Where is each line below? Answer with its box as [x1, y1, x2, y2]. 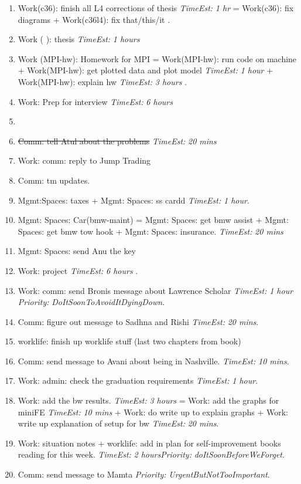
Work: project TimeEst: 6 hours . [18, 264, 138, 276]
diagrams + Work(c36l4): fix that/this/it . [18, 13, 170, 25]
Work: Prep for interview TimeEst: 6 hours [18, 95, 173, 107]
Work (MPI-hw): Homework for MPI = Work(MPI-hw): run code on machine [18, 52, 297, 65]
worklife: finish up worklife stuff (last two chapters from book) [18, 335, 241, 347]
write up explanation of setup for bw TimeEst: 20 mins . [18, 417, 219, 429]
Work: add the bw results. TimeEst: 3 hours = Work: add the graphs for [18, 394, 279, 407]
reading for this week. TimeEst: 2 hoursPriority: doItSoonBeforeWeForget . [18, 448, 285, 461]
